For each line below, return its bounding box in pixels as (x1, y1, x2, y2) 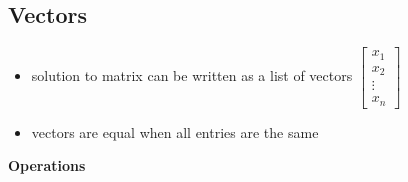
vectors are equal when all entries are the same (31, 121, 319, 142)
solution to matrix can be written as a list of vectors (31, 65, 353, 86)
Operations (8, 155, 86, 176)
